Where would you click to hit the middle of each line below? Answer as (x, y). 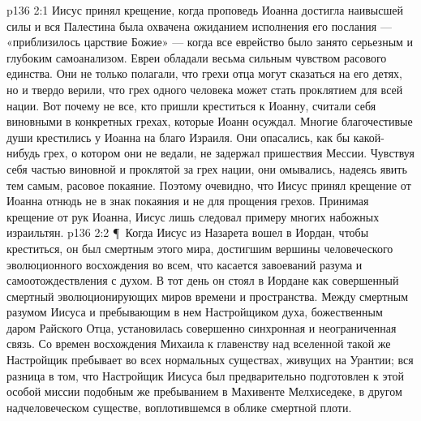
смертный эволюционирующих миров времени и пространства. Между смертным (208, 296)
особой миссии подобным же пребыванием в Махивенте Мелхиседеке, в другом (204, 391)
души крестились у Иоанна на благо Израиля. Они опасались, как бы (178, 137)
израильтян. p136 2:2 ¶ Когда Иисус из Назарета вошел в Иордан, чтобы (188, 232)
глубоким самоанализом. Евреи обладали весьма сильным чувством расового (197, 57)
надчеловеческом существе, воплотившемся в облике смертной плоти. (179, 407)
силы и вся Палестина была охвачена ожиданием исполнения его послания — (199, 26)
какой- (369, 137)
